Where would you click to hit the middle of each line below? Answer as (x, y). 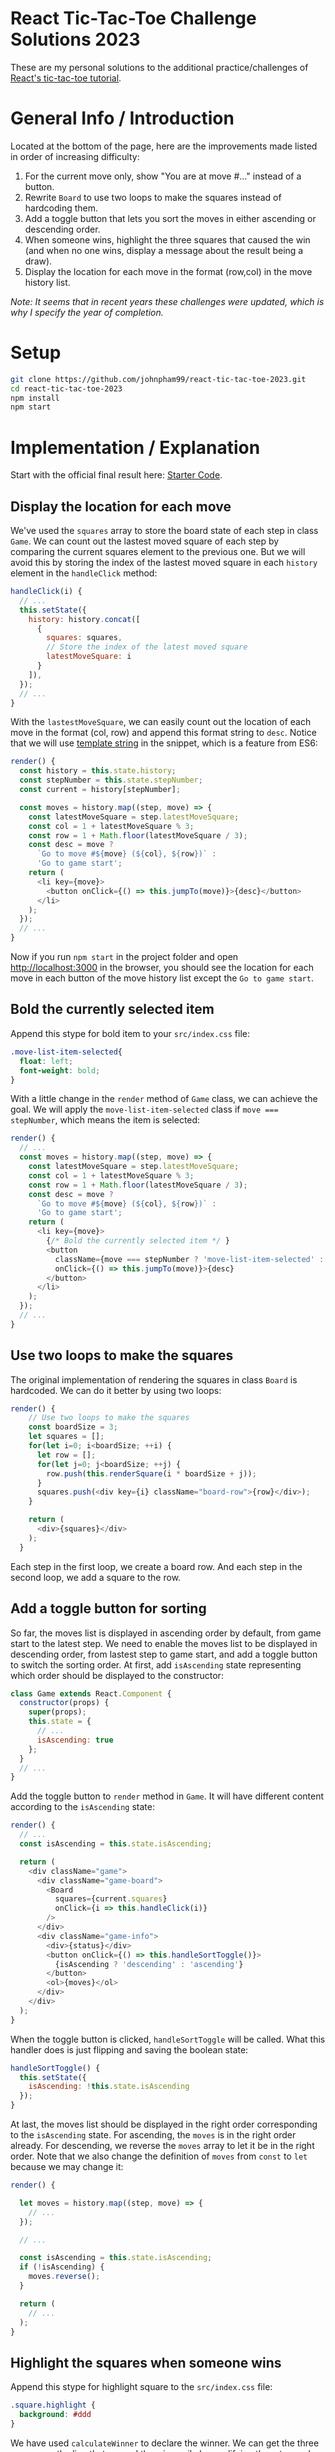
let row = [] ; (66, 1455)
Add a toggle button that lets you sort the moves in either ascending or (170, 218)
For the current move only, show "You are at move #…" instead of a (163, 176)
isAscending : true (75, 1740)
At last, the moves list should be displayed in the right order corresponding (164, 2124)
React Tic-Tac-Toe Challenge (133, 18)
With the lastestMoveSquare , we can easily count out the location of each (161, 722)
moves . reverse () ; (64, 2277)
